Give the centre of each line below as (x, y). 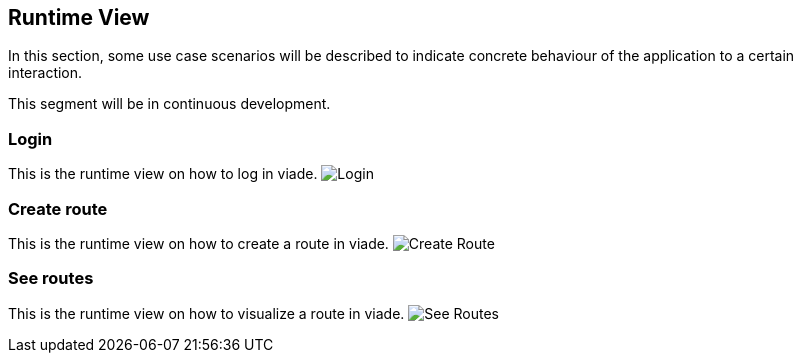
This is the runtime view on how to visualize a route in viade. (206, 313)
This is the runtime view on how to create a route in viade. (198, 243)
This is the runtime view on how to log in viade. (163, 174)
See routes (51, 278)
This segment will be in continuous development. (169, 104)
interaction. (45, 73)
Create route (58, 208)
